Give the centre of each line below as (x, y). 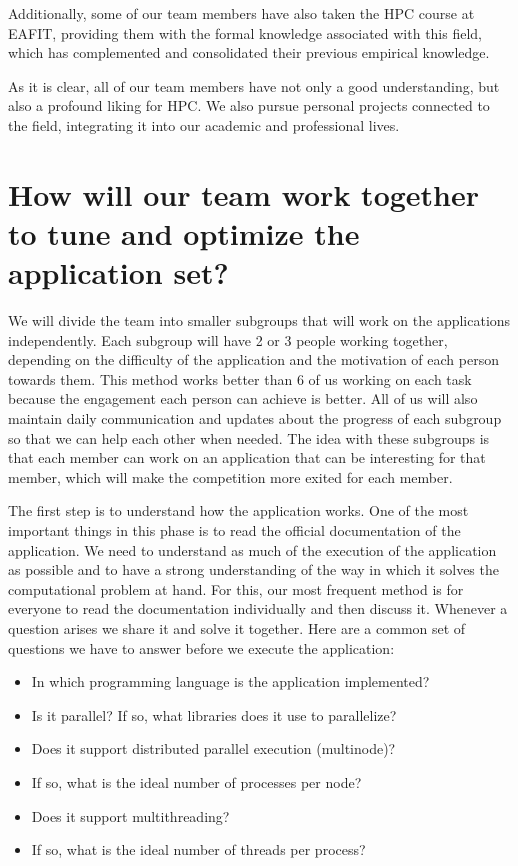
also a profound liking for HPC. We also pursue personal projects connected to (249, 105)
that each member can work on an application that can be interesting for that (247, 457)
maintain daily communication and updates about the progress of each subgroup (255, 418)
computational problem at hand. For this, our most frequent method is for (236, 588)
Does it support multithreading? (130, 815)
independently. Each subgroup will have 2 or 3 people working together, (228, 339)
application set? (118, 272)
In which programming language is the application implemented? (230, 681)
